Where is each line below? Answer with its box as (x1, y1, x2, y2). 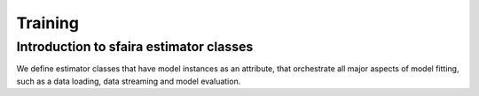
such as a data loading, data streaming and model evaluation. (16, 76, 241, 86)
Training (16, 13, 80, 33)
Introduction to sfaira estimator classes (16, 39, 254, 55)
